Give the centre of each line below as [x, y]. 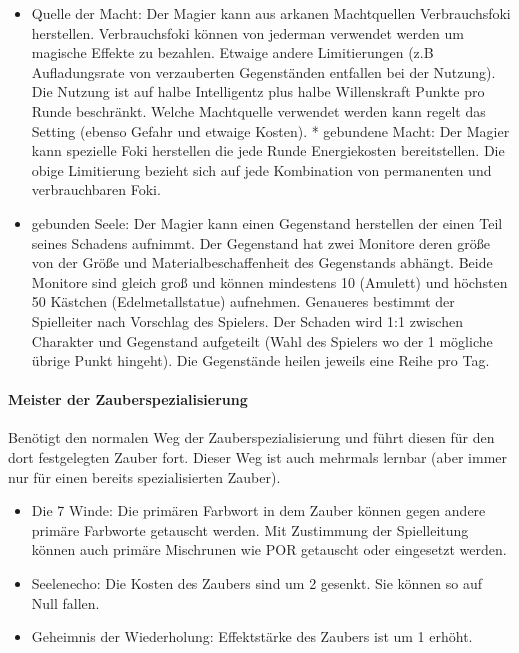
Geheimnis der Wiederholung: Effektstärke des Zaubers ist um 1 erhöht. [252, 636]
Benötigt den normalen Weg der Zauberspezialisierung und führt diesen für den [251, 437]
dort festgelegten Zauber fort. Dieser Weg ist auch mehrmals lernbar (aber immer [257, 457]
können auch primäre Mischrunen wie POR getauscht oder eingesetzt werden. [269, 549]
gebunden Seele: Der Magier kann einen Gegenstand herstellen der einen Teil [267, 222]
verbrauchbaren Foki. [96, 189]
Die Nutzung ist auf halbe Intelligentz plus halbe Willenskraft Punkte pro [258, 91]
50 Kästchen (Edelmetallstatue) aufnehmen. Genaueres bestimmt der [243, 301]
